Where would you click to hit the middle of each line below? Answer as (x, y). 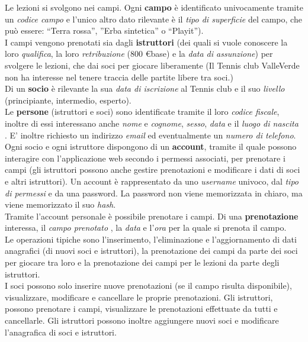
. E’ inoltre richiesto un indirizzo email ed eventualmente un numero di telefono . (150, 135)
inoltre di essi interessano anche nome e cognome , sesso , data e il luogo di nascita (152, 123)
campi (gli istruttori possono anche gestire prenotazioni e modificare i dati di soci (153, 170)
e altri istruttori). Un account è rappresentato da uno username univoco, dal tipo (152, 181)
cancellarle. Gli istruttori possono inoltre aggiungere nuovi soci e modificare (142, 320)
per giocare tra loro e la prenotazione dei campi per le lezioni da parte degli (142, 262)
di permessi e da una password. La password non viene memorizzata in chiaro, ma (154, 193)
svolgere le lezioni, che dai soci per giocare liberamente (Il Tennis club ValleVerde (152, 65)
